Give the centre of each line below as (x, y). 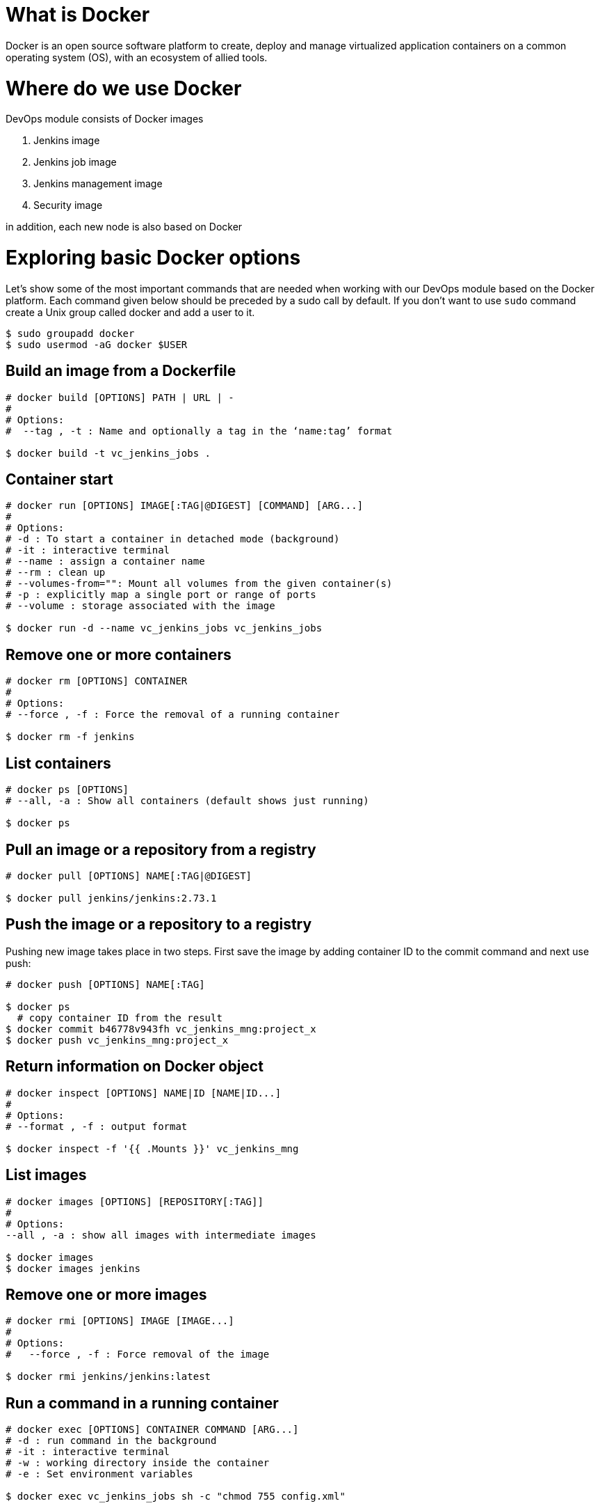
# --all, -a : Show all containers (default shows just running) (187, 801)
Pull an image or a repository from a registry (161, 849)
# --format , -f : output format (97, 1126)
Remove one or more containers (119, 654)
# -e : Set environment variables (99, 1474)
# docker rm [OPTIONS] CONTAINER (97, 681)
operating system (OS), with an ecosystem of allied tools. (137, 57)
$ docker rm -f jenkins (70, 737)
